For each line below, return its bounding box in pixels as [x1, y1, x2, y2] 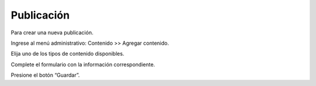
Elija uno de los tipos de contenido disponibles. [11, 50, 125, 58]
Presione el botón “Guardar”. [11, 71, 80, 78]
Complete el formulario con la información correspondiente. [11, 61, 155, 68]
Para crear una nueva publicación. [11, 29, 94, 36]
